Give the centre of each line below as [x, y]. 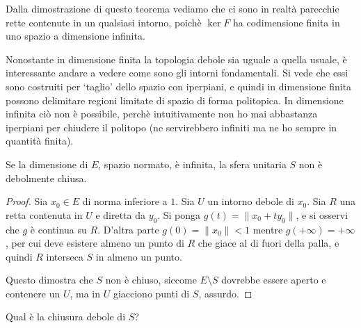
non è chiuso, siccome [151, 280]
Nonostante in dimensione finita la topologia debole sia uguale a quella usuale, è [176, 59]
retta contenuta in [44, 214]
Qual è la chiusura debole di [66, 317]
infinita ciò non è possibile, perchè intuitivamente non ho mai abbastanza [162, 114]
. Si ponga [179, 214]
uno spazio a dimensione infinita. [75, 36]
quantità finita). [40, 141]
